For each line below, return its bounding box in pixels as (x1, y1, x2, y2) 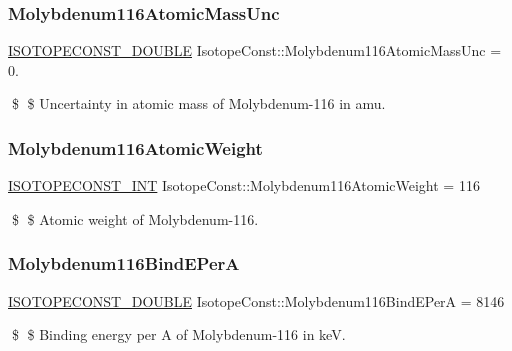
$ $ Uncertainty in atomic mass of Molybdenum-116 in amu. (11, 93, 386, 114)
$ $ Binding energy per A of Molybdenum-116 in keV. (11, 324, 346, 345)
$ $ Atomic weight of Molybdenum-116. (11, 208, 259, 229)
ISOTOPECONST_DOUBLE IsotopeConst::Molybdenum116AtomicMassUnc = (8, 40, 502, 61)
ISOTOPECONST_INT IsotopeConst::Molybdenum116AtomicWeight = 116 (8, 175, 480, 196)
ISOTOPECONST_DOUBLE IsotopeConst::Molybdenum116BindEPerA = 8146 (8, 290, 505, 311)
